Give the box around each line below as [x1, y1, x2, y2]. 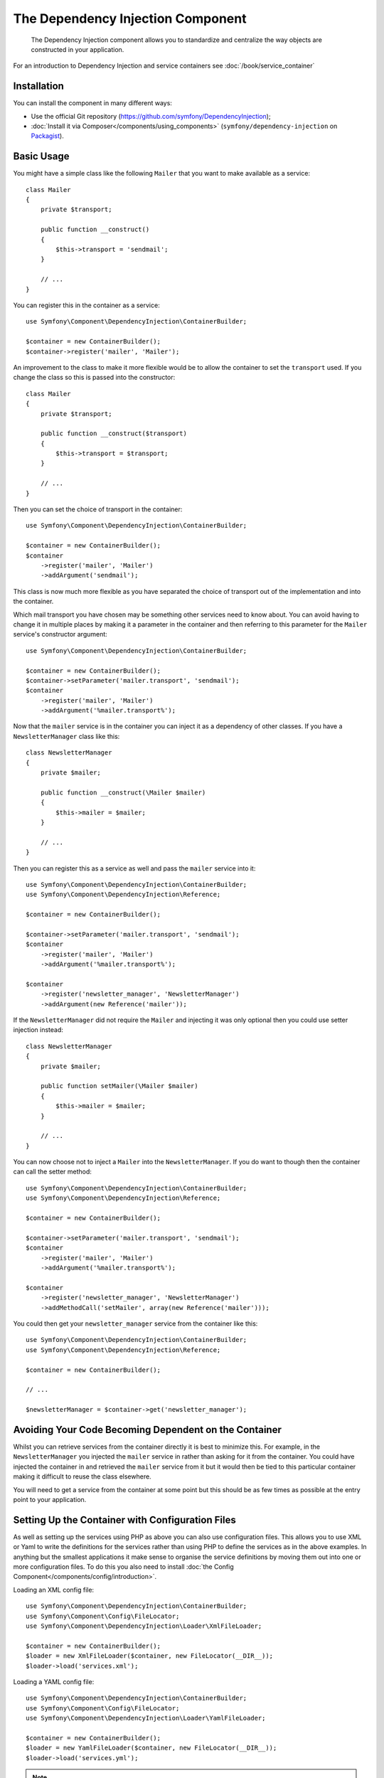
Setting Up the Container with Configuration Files [13, 1513, 236, 1526]
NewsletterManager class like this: [13, 732, 120, 740]
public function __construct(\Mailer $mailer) [40, 788, 206, 797]
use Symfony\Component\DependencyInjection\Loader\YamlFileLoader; [26, 1714, 266, 1723]
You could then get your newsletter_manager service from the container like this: [13, 1319, 258, 1328]
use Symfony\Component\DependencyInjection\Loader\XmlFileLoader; [26, 1622, 262, 1630]
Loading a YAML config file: [13, 1677, 95, 1686]
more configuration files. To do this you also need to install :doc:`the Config [13, 1563, 234, 1571]
